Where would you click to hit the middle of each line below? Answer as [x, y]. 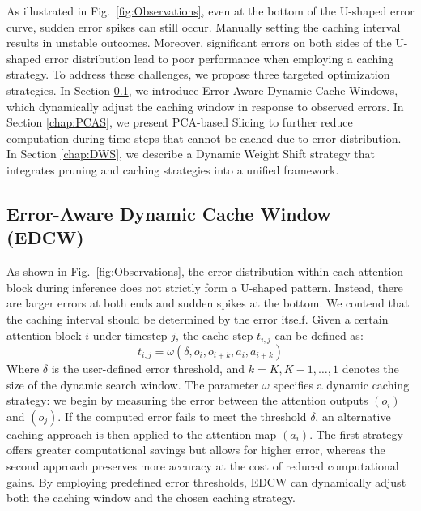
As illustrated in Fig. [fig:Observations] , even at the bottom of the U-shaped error [210, 11]
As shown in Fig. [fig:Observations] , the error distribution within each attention [205, 271]
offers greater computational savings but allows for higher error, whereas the [196, 450]
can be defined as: [319, 335]
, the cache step [215, 335]
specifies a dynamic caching [341, 384]
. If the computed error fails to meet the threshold [182, 416]
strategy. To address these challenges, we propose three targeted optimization [198, 74]
